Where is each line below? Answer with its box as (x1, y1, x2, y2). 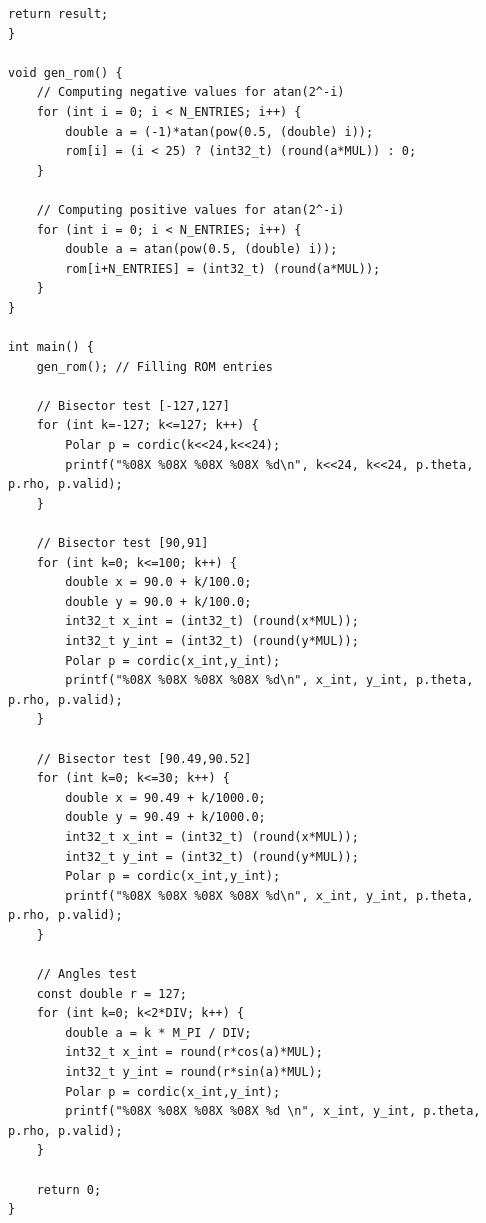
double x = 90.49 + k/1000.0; (65, 790, 266, 805)
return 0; (36, 1182, 102, 1197)
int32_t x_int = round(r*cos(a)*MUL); (65, 1045, 323, 1060)
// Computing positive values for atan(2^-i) (36, 202, 345, 217)
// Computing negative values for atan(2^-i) (36, 85, 345, 100)
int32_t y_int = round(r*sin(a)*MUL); (65, 1065, 323, 1080)
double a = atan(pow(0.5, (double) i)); (65, 242, 338, 257)
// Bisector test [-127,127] (36, 398, 230, 413)
